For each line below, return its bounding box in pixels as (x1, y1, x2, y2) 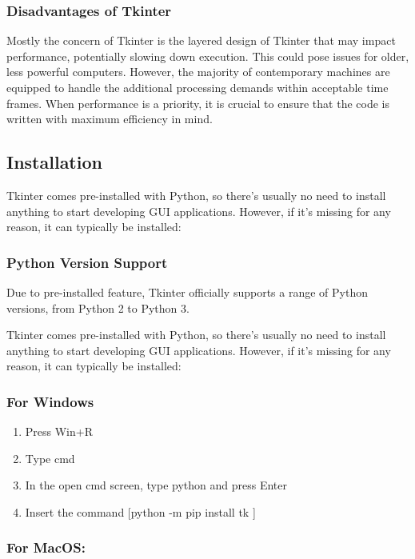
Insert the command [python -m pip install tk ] (25, 503, 256, 520)
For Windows (6, 391, 94, 411)
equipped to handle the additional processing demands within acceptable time (6, 79, 389, 95)
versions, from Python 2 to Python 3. (6, 299, 190, 316)
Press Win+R (25, 423, 93, 440)
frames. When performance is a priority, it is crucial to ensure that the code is (6, 94, 389, 111)
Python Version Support (6, 252, 168, 272)
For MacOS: (6, 537, 86, 557)
